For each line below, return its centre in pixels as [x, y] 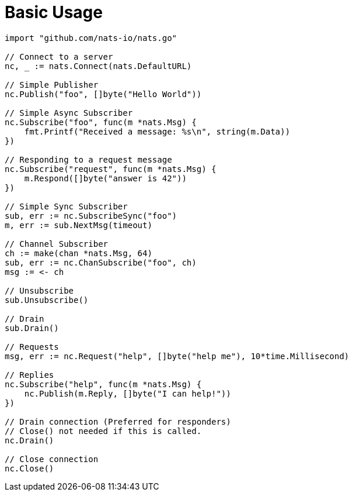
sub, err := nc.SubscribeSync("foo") [91, 216]
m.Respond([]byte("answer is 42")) [105, 178]
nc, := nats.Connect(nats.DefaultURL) [98, 66]
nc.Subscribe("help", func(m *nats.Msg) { [103, 384]
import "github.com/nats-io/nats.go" [91, 38]
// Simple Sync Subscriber [66, 206]
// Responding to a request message [88, 159]
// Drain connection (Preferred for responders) [118, 421]
